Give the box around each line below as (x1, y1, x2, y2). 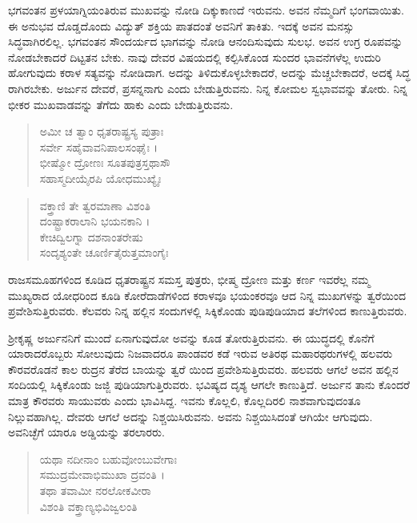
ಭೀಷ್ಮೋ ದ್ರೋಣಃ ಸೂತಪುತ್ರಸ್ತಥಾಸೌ (39, 154, 170, 171)
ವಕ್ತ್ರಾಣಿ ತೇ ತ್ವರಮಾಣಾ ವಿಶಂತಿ (39, 197, 151, 213)
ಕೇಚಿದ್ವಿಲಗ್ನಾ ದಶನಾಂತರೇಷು (39, 228, 143, 245)
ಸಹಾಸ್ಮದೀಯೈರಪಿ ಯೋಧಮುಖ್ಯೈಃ (39, 169, 162, 186)
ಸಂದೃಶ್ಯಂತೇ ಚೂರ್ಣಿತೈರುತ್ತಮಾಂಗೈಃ (39, 244, 169, 261)
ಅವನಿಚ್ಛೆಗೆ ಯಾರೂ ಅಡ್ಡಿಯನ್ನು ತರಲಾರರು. (8, 424, 165, 440)
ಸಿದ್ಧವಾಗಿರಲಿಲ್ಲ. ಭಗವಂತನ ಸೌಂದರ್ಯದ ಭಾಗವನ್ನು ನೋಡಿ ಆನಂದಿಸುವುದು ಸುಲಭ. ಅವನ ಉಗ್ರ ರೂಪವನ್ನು (8, 33, 403, 50)
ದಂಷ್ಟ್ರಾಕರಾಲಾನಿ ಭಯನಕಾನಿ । (39, 213, 150, 229)
